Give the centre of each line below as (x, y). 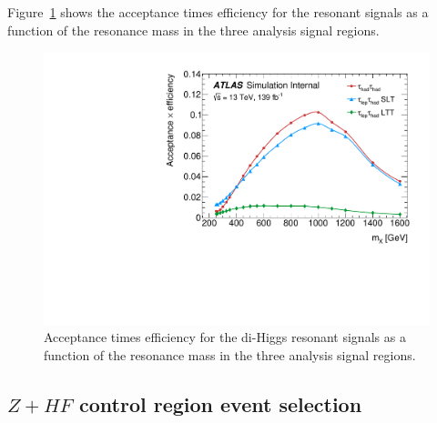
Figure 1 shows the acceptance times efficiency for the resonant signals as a (218, 12)
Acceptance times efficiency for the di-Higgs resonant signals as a (225, 337)
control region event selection (221, 404)
